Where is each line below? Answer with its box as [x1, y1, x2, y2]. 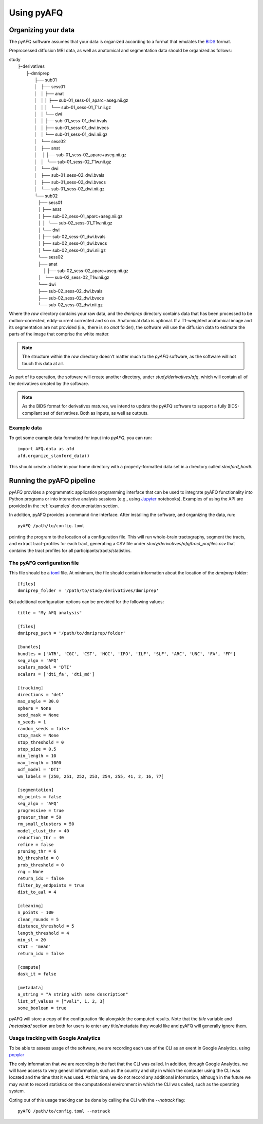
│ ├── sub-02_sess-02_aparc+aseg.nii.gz [43, 268, 129, 274]
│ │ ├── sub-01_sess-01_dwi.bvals [35, 118, 108, 124]
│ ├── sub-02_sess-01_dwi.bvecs [38, 240, 107, 246]
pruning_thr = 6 [18, 848, 56, 854]
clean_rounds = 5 [18, 917, 59, 922]
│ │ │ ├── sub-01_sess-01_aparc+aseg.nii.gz [35, 97, 129, 103]
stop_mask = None [18, 733, 59, 738]
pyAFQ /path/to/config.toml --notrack [18, 1108, 111, 1114]
